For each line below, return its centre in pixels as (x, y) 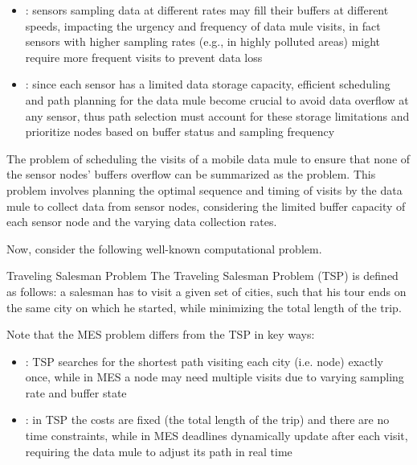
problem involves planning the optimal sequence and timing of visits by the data (204, 189)
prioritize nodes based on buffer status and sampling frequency (180, 132)
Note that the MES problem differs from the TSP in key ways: (161, 334)
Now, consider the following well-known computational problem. (164, 248)
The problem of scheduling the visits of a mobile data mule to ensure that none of (208, 158)
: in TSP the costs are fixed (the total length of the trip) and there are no (207, 420)
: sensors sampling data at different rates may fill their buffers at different (207, 10)
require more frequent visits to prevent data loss (144, 57)
